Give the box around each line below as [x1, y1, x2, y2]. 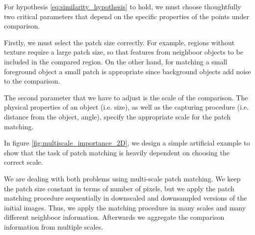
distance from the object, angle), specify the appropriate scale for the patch [4, 111, 231, 121]
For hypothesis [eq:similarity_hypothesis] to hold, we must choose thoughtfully [4, 1, 241, 11]
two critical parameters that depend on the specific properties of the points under [4, 11, 249, 21]
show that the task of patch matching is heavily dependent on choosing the [4, 147, 229, 157]
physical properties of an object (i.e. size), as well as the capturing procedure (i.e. [4, 102, 249, 112]
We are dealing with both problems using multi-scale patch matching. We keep [4, 173, 241, 183]
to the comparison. [4, 76, 60, 86]
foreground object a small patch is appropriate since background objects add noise [4, 66, 251, 76]
